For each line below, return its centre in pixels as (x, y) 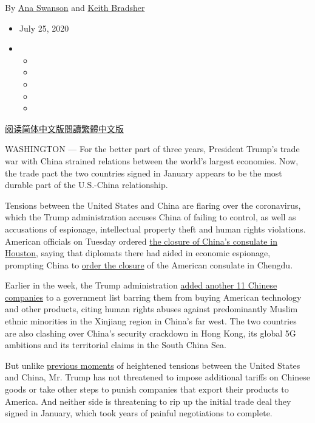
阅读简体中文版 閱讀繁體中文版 (64, 128)
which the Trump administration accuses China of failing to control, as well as (151, 217)
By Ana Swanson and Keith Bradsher (75, 7)
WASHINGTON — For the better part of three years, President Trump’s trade (152, 149)
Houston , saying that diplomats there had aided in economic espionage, (138, 253)
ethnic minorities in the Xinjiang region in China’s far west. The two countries (151, 321)
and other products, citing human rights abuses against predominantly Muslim (151, 309)
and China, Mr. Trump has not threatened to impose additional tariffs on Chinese (157, 377)
